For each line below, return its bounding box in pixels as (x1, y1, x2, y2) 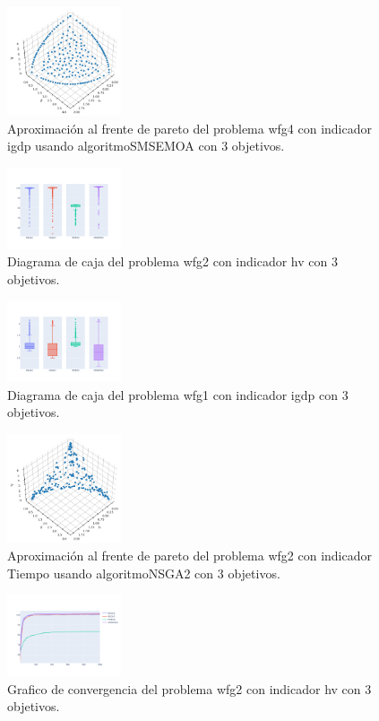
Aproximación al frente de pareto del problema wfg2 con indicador (7, 546, 372, 565)
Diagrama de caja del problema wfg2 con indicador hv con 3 (7, 252, 338, 271)
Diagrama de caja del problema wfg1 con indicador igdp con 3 (7, 385, 349, 404)
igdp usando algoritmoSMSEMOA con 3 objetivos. (7, 136, 285, 155)
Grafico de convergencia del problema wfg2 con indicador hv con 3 (7, 679, 372, 698)
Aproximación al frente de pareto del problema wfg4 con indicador (7, 118, 372, 137)
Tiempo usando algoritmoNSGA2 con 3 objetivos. (7, 563, 280, 582)
